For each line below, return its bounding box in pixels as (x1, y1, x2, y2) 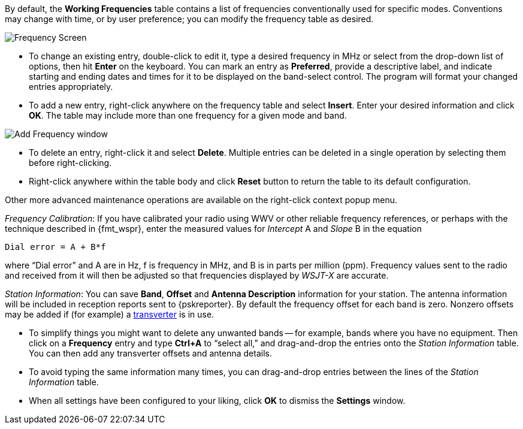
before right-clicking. (29, 158, 112, 168)
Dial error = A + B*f (5, 242, 106, 252)
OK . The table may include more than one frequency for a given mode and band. (29, 110, 347, 120)
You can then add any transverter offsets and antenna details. (29, 348, 272, 358)
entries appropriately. (29, 81, 113, 92)
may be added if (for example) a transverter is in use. (5, 309, 214, 319)
